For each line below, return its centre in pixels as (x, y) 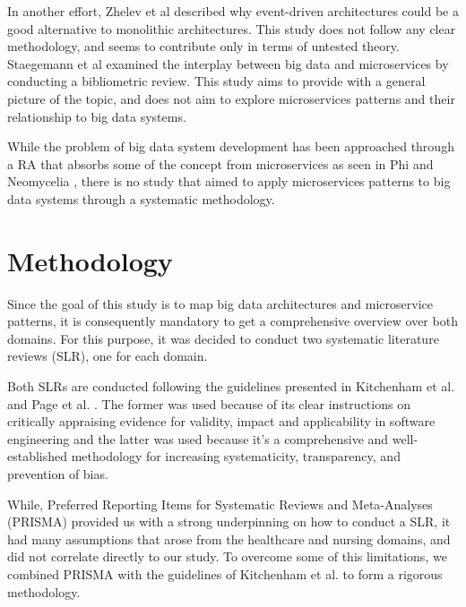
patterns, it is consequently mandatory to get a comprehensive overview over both (233, 321)
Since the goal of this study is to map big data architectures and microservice (220, 303)
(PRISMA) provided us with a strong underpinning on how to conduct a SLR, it (229, 522)
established (38, 456)
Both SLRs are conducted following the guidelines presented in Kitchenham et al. (231, 386)
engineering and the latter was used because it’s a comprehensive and (198, 438)
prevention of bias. (58, 474)
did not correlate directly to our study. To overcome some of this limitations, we (227, 556)
